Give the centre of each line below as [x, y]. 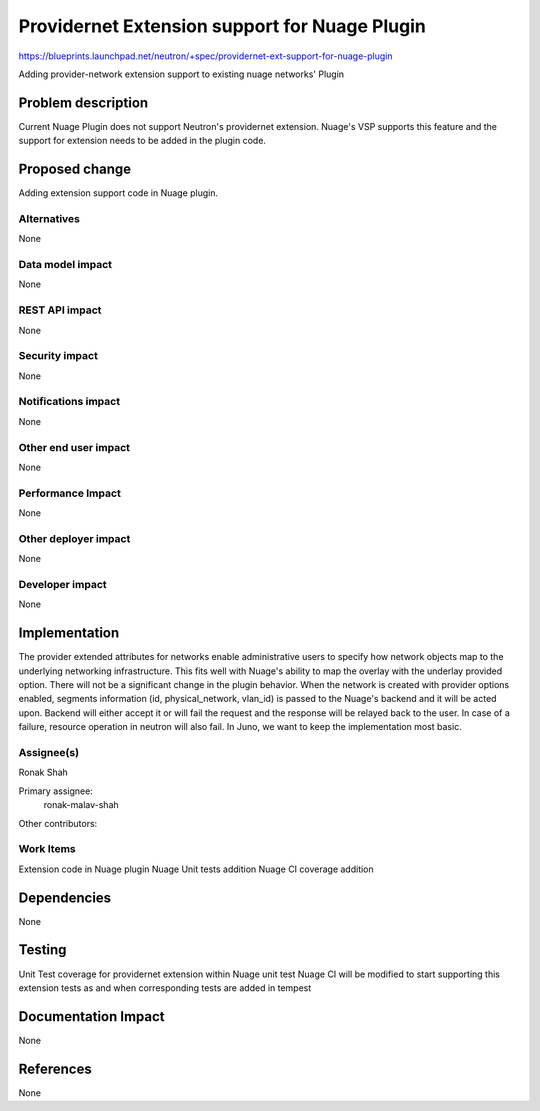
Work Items [47, 849]
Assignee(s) [49, 753]
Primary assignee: [56, 791]
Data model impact [65, 265]
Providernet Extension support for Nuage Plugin [222, 26]
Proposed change [75, 169]
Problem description [83, 102]
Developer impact [62, 585]
